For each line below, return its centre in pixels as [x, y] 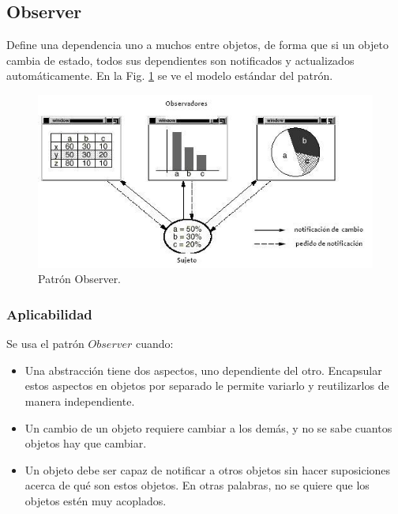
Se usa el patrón [45, 344]
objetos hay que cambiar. [86, 443]
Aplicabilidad [49, 314]
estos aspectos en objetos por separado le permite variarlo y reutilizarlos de [207, 385]
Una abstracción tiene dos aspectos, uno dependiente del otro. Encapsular [203, 370]
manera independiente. [80, 401]
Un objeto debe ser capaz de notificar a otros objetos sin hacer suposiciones [208, 469]
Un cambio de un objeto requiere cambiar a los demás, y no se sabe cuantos [208, 427]
